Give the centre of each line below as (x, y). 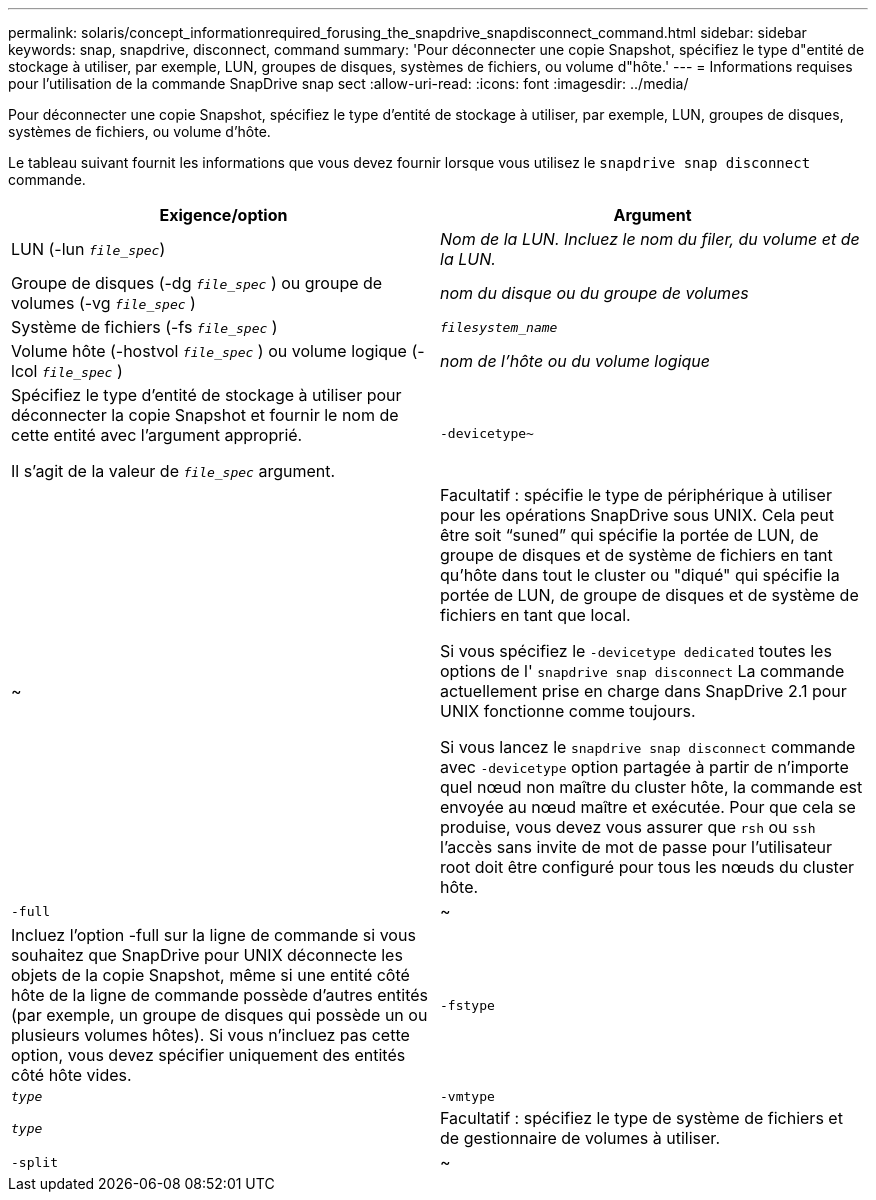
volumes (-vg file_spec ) (103, 303)
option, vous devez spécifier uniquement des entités (208, 1055)
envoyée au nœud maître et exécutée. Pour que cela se (648, 807)
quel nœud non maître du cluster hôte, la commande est (651, 787)
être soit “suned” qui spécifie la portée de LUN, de (629, 535)
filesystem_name (499, 327)
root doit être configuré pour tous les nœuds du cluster (647, 867)
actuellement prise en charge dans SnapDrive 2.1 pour (643, 691)
